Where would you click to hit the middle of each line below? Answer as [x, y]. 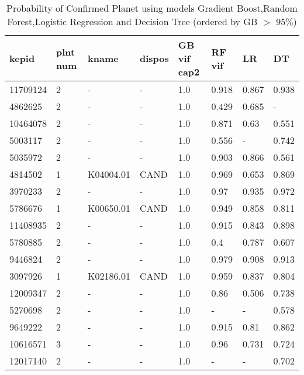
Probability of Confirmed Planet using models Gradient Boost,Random [152, 8]
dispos [154, 58]
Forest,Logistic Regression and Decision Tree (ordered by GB [132, 21]
